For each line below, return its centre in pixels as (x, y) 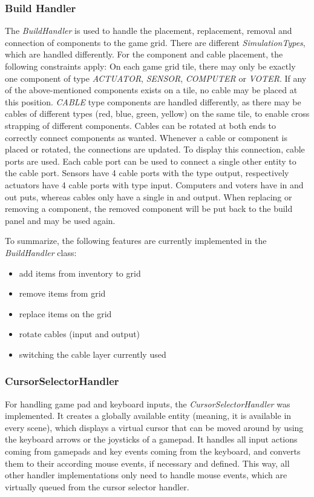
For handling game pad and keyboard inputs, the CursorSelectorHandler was (148, 403)
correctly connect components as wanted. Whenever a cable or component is (146, 137)
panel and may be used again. (60, 220)
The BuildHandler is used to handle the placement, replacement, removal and (149, 31)
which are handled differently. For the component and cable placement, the (144, 54)
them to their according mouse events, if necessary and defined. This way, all (147, 463)
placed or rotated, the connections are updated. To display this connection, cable (155, 149)
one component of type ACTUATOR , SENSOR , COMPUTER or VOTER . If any (156, 78)
